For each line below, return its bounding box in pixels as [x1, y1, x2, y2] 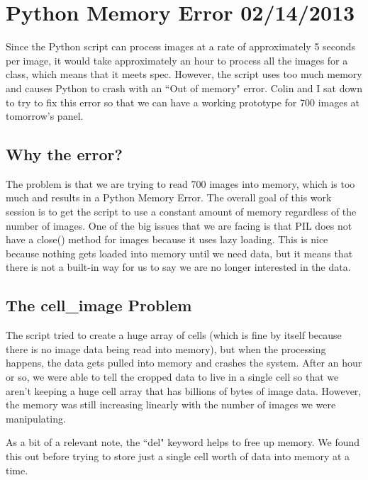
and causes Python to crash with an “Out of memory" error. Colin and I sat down [6, 80, 362, 95]
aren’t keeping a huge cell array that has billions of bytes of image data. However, [6, 383, 362, 398]
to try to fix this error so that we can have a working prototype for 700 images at [6, 94, 360, 109]
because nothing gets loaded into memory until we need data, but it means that [6, 245, 353, 260]
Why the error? [6, 143, 123, 165]
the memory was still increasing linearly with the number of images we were [6, 397, 336, 412]
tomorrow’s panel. [6, 108, 84, 123]
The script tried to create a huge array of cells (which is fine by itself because [6, 328, 342, 342]
